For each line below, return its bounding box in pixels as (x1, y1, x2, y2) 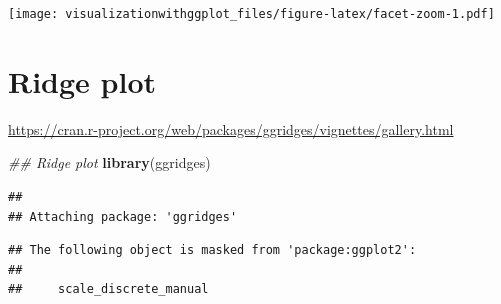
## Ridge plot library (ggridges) (8, 152, 211, 173)
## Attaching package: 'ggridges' (8, 209, 238, 224)
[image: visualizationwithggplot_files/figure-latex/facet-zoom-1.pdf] (8, 7, 495, 21)
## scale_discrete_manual (8, 282, 209, 297)
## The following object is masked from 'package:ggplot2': (8, 243, 417, 258)
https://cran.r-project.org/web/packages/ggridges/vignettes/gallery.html (8, 118, 454, 139)
